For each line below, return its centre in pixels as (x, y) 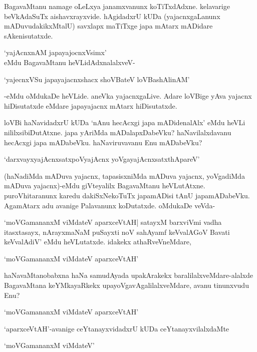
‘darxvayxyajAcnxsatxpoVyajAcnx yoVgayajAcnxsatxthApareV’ (102, 159)
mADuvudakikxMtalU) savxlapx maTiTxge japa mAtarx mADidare (108, 26)
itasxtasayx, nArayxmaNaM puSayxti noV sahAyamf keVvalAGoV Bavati (117, 232)
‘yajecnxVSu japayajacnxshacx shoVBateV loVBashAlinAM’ (97, 79)
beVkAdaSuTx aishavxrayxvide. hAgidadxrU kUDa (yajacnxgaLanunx (112, 16)
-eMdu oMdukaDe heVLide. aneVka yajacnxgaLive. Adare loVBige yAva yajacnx (128, 96)
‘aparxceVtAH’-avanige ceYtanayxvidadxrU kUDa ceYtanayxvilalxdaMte (117, 328)
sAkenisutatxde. (29, 35)
